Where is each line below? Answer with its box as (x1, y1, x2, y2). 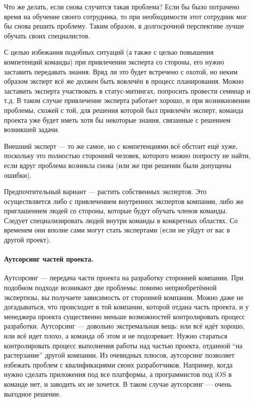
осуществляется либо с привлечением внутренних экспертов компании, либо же (4, 196, 244, 206)
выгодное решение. (4, 388, 61, 399)
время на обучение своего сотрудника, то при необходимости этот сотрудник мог (4, 11, 247, 21)
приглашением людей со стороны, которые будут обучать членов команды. (4, 205, 227, 216)
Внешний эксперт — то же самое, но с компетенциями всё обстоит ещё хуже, (4, 140, 238, 151)
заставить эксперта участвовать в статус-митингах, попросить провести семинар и (4, 85, 251, 96)
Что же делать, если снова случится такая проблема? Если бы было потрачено (4, 1, 239, 11)
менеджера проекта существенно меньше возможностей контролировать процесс (4, 311, 245, 321)
